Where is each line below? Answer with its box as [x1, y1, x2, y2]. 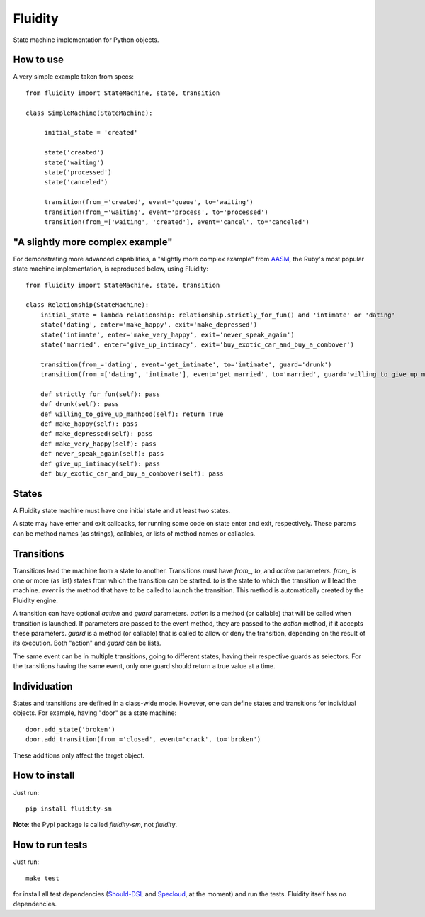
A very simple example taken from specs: [13, 72, 135, 81]
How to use [13, 54, 64, 66]
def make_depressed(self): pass [40, 429, 153, 438]
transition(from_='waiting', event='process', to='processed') [44, 208, 268, 216]
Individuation [13, 680, 74, 692]
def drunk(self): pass [40, 400, 120, 408]
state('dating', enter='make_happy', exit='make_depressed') [40, 321, 258, 329]
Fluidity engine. [13, 596, 58, 604]
